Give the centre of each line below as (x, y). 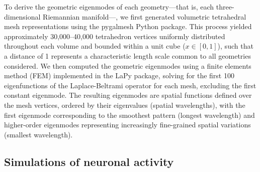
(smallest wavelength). (38, 134)
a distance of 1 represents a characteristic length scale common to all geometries (127, 55)
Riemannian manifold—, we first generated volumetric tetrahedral (145, 16)
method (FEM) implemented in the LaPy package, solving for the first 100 (119, 75)
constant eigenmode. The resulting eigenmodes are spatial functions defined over (128, 95)
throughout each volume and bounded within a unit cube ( (95, 46)
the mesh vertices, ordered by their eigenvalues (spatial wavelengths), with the (125, 105)
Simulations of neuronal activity (89, 161)
